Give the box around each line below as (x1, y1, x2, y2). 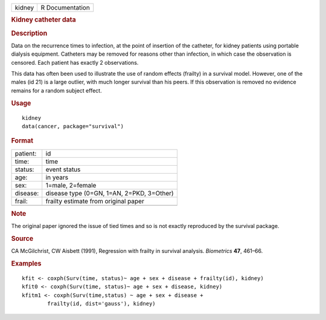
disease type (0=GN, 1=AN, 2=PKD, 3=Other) (45, 189, 174, 197)
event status (45, 165, 81, 174)
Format (11, 137, 33, 145)
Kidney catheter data (11, 16, 77, 24)
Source (11, 235, 34, 243)
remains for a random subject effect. (11, 87, 102, 94)
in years (45, 173, 69, 181)
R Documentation (40, 4, 90, 11)
